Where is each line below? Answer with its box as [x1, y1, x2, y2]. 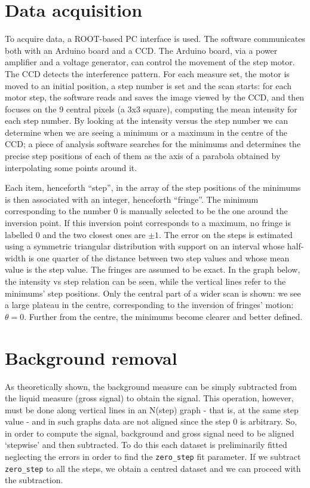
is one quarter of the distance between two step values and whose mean [28, 251, 290, 264]
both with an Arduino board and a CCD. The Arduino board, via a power [5, 44, 278, 56]
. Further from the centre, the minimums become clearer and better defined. [24, 310, 303, 322]
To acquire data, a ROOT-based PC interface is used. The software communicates [5, 32, 305, 45]
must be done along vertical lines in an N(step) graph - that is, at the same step [5, 403, 299, 416]
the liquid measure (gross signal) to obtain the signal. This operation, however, [5, 392, 294, 404]
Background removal [5, 345, 177, 370]
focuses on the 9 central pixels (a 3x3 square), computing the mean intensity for [5, 102, 297, 115]
